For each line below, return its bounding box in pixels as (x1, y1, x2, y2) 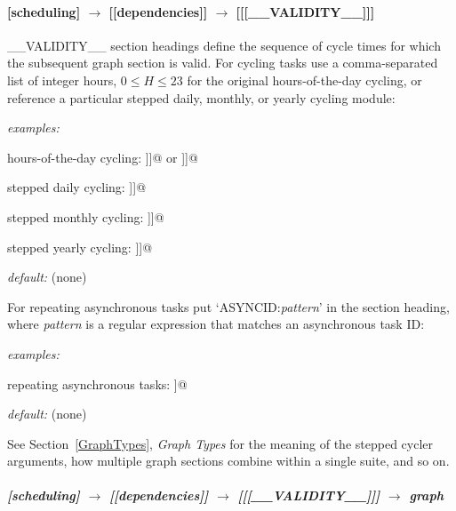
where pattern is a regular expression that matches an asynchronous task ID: (7, 315, 425, 333)
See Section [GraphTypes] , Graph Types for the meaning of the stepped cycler (7, 434, 433, 452)
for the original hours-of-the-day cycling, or (187, 70, 422, 89)
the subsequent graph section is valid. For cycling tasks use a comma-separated (7, 53, 438, 72)
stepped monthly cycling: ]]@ (7, 207, 164, 226)
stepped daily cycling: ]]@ (7, 178, 147, 196)
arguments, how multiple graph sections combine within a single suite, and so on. (7, 451, 450, 470)
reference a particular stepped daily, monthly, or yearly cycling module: (7, 88, 396, 107)
